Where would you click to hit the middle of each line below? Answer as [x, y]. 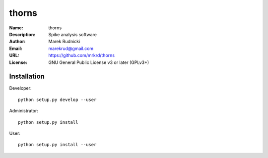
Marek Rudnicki [64, 42]
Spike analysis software [72, 34]
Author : [17, 42]
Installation [27, 77]
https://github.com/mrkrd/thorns [82, 55]
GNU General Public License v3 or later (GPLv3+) [99, 62]
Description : [22, 34]
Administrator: [24, 111]
